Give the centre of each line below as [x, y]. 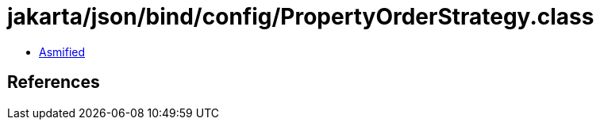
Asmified [62, 52]
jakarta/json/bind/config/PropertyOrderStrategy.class [301, 17]
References [54, 82]
